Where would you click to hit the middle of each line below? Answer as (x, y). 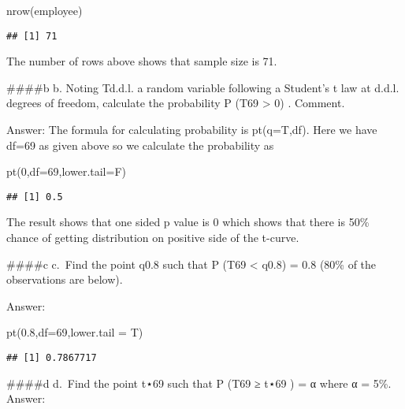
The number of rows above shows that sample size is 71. (142, 61)
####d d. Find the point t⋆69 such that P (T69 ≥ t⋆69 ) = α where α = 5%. (199, 383)
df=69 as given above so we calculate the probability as (140, 145)
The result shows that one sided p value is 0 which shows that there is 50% (188, 222)
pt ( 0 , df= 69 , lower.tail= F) (66, 171)
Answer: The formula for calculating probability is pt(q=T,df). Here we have (192, 130)
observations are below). (65, 279)
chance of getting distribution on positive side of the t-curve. (153, 238)
